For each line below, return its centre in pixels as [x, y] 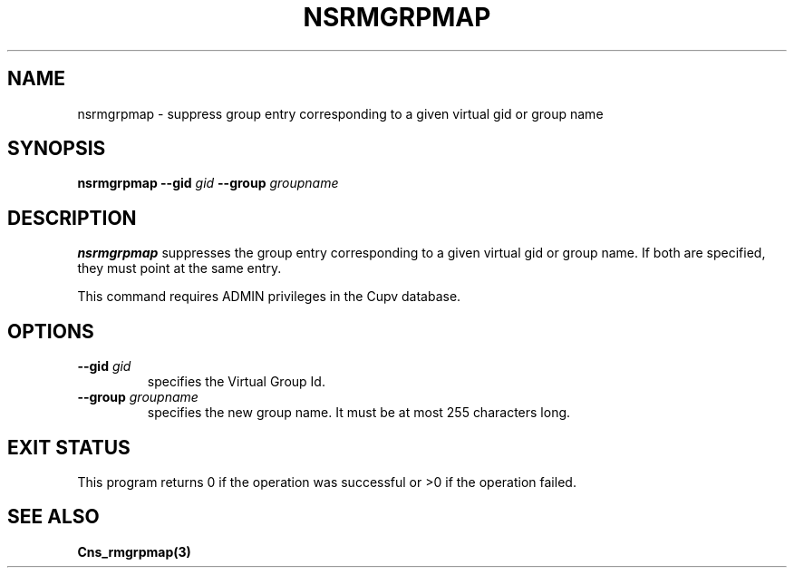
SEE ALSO [53, 517]
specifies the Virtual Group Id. [236, 382]
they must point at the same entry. [179, 268]
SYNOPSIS [57, 149]
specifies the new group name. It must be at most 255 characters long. [359, 413]
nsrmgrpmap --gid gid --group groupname [208, 183]
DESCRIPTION [72, 218]
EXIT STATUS [69, 447]
